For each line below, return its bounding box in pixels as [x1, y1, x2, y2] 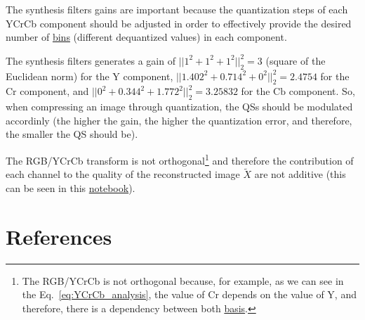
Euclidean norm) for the [6, 68, 109, 83]
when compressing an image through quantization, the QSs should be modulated [6, 99, 353, 114]
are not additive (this [254, 167, 346, 181]
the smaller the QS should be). [6, 127, 138, 141]
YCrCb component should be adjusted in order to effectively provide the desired [6, 15, 352, 30]
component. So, [288, 84, 355, 98]
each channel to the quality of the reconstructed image [6, 167, 240, 181]
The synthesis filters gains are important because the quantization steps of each [6, 2, 348, 16]
